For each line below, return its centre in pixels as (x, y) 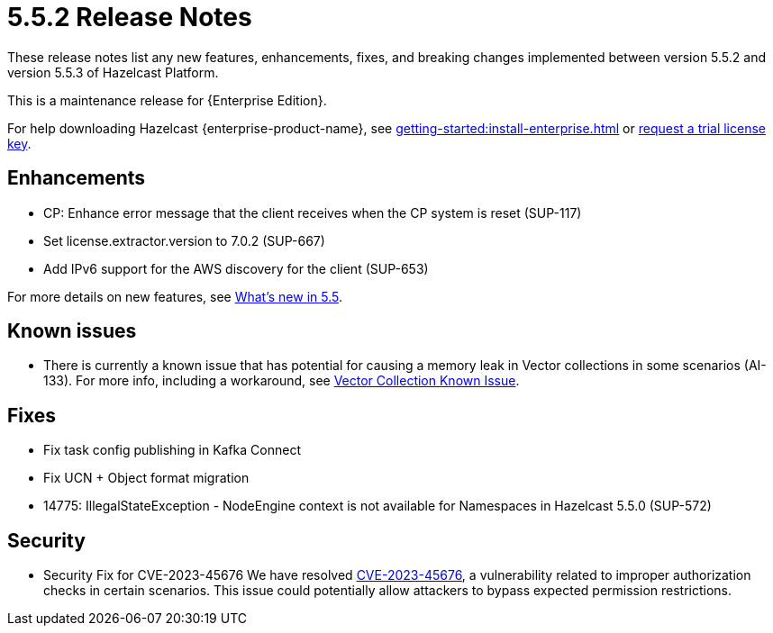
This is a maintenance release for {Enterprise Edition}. (167, 100)
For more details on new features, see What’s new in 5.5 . (175, 296)
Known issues (72, 331)
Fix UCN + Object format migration (146, 478)
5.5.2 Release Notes (130, 17)
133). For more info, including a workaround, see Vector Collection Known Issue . (282, 381)
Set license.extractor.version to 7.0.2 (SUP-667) (184, 240)
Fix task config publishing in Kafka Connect (173, 450)
